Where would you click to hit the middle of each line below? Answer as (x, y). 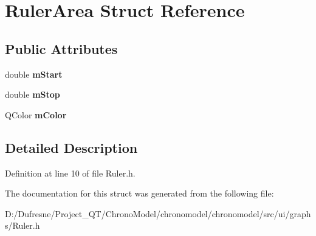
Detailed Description (71, 147)
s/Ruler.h (22, 225)
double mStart (34, 74)
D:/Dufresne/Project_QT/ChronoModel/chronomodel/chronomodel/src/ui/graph (158, 213)
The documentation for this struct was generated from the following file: (139, 193)
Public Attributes (61, 48)
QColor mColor (36, 114)
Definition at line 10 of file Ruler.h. (70, 173)
